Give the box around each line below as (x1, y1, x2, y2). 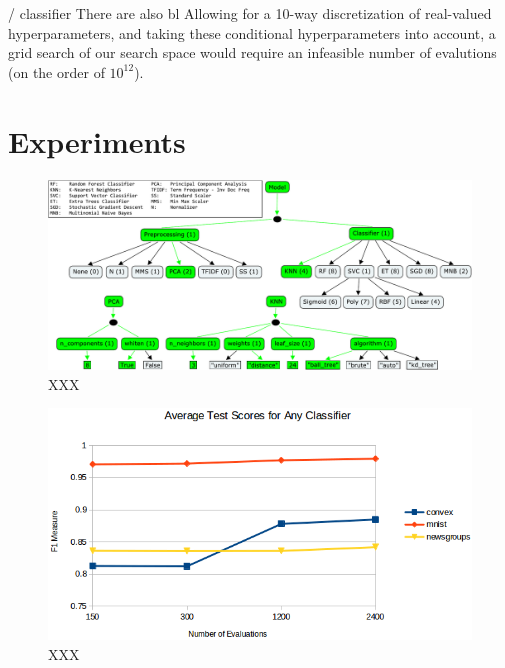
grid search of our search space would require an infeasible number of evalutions (8, 42, 497, 63)
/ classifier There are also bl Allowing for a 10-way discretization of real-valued (8, 3, 492, 23)
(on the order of (8, 61, 105, 82)
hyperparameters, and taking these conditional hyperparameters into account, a (8, 22, 496, 43)
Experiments (8, 120, 186, 161)
